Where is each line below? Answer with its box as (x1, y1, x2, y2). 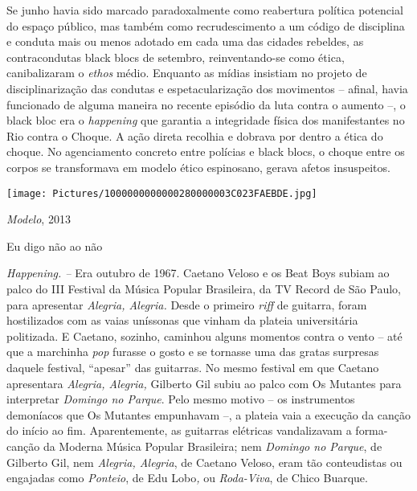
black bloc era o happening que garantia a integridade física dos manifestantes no (6, 112, 405, 129)
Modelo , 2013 (6, 211, 71, 227)
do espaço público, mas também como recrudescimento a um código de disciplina (6, 17, 405, 34)
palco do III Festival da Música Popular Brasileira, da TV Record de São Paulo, (6, 280, 401, 297)
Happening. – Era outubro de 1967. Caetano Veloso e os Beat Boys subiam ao (6, 264, 390, 281)
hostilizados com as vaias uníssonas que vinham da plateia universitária (6, 312, 358, 329)
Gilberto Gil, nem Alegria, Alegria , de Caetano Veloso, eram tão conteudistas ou (6, 453, 403, 470)
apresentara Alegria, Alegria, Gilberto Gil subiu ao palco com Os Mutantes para (6, 374, 402, 391)
